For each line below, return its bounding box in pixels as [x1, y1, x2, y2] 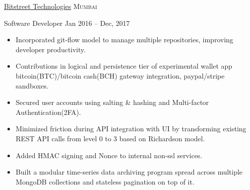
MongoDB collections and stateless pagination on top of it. [15, 176, 194, 187]
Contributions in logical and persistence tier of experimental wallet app [15, 61, 233, 71]
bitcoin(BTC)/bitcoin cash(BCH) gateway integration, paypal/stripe [15, 70, 225, 81]
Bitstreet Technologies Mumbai [4, 1, 97, 11]
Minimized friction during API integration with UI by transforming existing [15, 123, 247, 134]
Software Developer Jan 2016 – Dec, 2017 [4, 17, 130, 28]
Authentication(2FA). [15, 106, 81, 117]
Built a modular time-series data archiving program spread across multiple [15, 167, 243, 177]
